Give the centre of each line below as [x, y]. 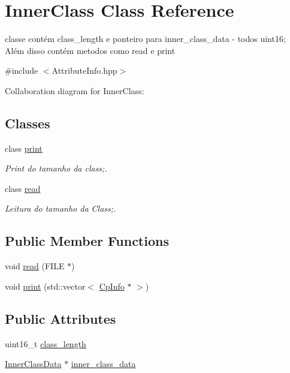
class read [23, 188]
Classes [28, 123]
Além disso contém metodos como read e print [90, 50]
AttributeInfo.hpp [84, 70]
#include [22, 70]
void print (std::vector [45, 286]
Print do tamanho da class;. [56, 168]
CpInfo [112, 286]
